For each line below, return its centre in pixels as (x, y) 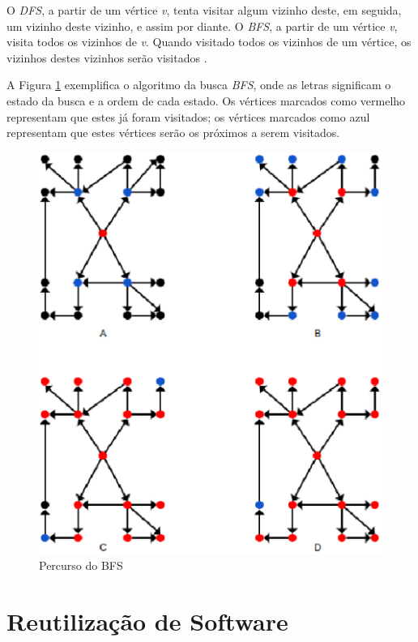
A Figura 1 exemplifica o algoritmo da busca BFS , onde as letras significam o (199, 85)
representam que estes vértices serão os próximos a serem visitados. (173, 133)
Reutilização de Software (147, 621)
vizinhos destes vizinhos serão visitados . (107, 57)
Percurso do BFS (81, 565)
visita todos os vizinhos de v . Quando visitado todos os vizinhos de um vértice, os (209, 42)
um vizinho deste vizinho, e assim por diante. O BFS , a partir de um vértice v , (202, 26)
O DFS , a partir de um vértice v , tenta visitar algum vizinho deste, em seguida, (204, 10)
